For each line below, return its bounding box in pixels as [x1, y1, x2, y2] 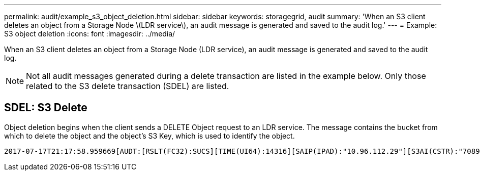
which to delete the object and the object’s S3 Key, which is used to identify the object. [4, 131, 295, 140]
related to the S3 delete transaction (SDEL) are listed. [26, 81, 229, 91]
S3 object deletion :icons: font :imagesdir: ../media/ [4, 29, 175, 38]
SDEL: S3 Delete [4, 101, 87, 114]
